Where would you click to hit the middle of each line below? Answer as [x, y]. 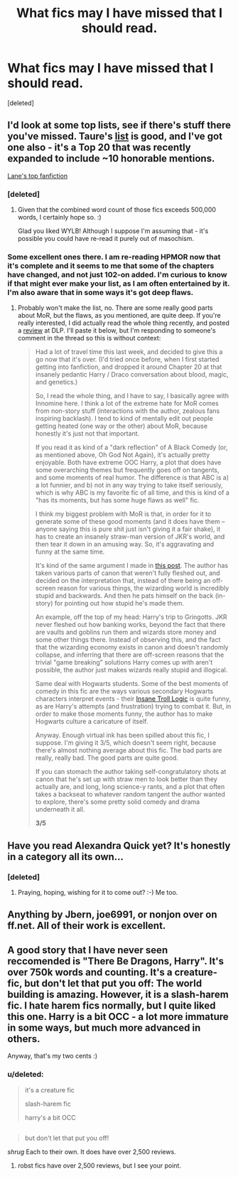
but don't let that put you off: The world [113, 983]
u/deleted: [26, 1075]
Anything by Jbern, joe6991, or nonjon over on [112, 915]
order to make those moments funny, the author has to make [124, 714]
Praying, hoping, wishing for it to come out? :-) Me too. [98, 893]
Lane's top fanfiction [38, 176]
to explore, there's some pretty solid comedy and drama [118, 802]
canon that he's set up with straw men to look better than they [126, 779]
